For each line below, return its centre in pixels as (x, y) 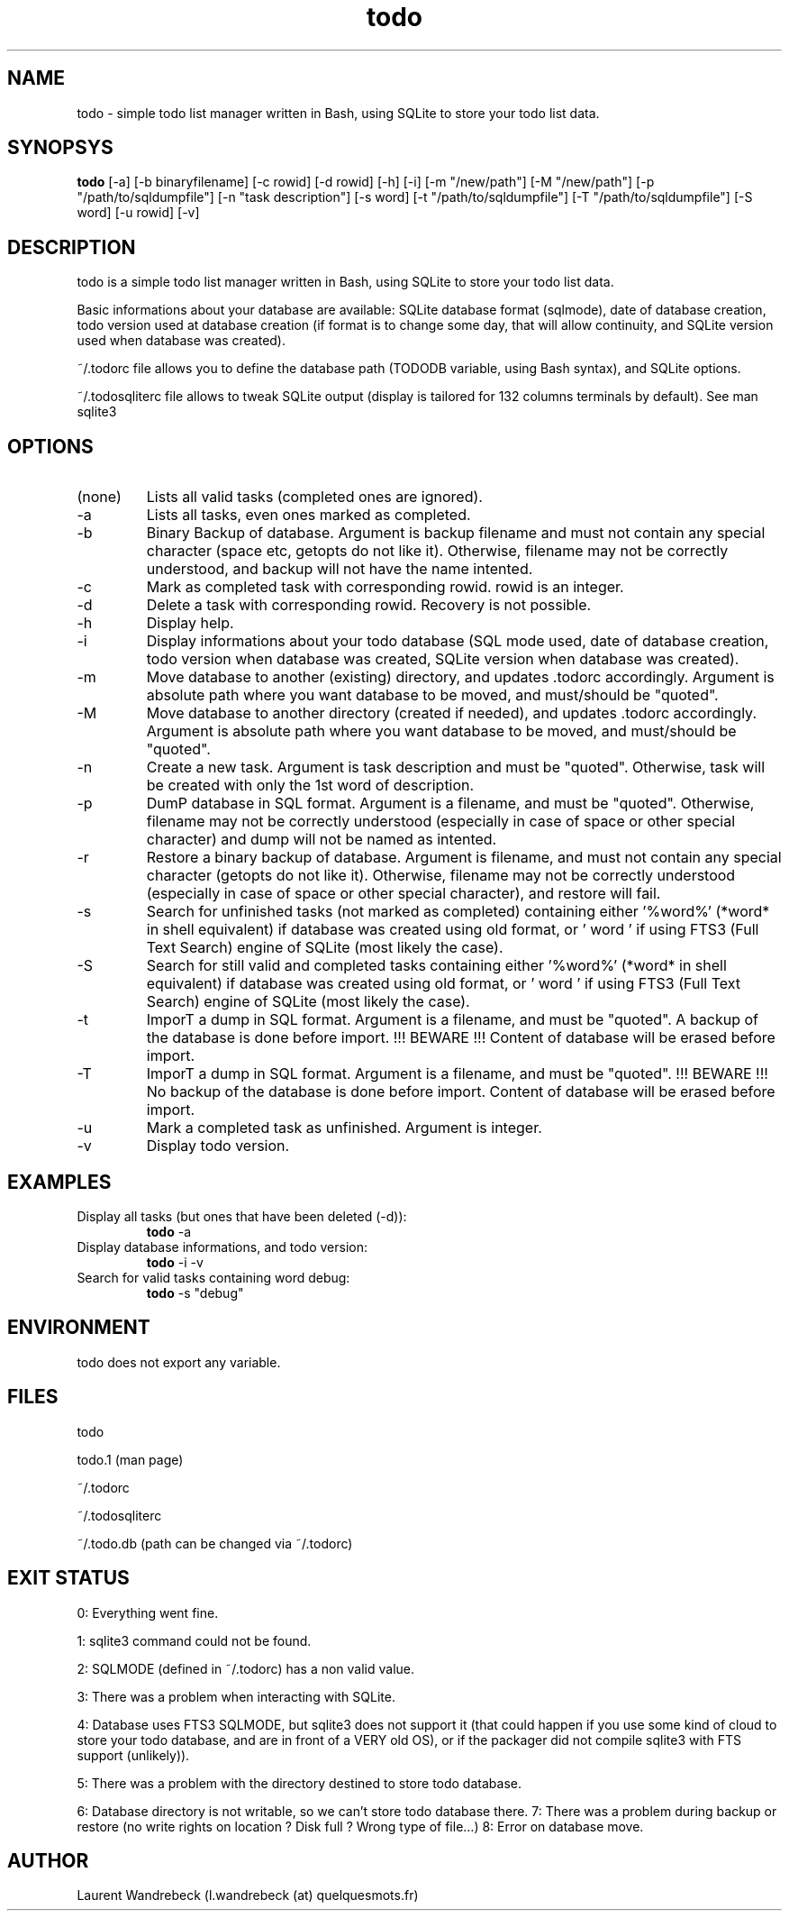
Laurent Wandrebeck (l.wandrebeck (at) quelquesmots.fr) (248, 1895)
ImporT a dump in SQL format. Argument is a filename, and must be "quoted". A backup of (453, 1020)
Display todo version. (218, 1146)
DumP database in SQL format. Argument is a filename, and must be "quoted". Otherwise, (450, 804)
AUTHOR (48, 1860)
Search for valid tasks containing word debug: (213, 1277)
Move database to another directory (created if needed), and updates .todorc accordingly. (451, 713)
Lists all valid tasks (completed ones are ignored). (314, 497)
